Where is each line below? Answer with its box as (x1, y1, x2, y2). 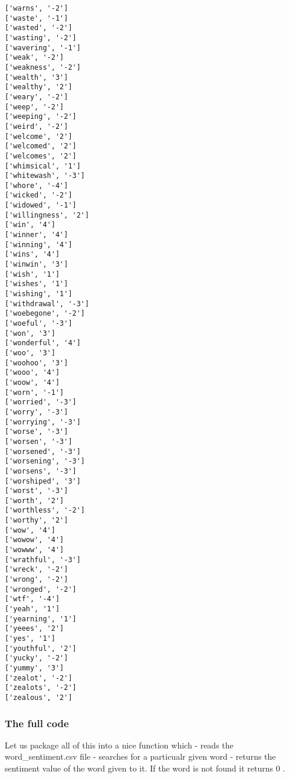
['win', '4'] (5, 221, 55, 229)
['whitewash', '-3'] (5, 171, 86, 180)
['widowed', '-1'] (5, 201, 77, 210)
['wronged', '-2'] (5, 585, 77, 594)
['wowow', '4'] (5, 536, 64, 544)
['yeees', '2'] (5, 624, 64, 633)
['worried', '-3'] (5, 398, 77, 407)
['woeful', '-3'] (5, 319, 73, 328)
